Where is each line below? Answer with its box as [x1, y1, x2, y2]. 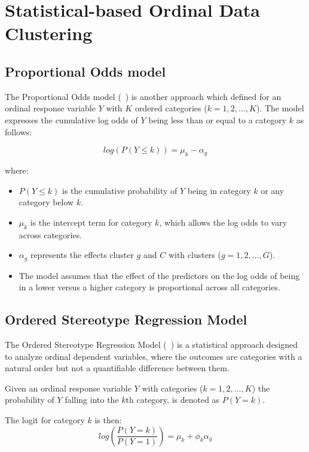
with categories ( [142, 381, 203, 394]
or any [261, 184, 284, 196]
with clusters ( [168, 248, 221, 261]
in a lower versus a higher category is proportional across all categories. [19, 281, 280, 293]
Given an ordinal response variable [5, 381, 131, 394]
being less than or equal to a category [148, 113, 287, 126]
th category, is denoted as [126, 393, 220, 406]
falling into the [65, 393, 119, 406]
